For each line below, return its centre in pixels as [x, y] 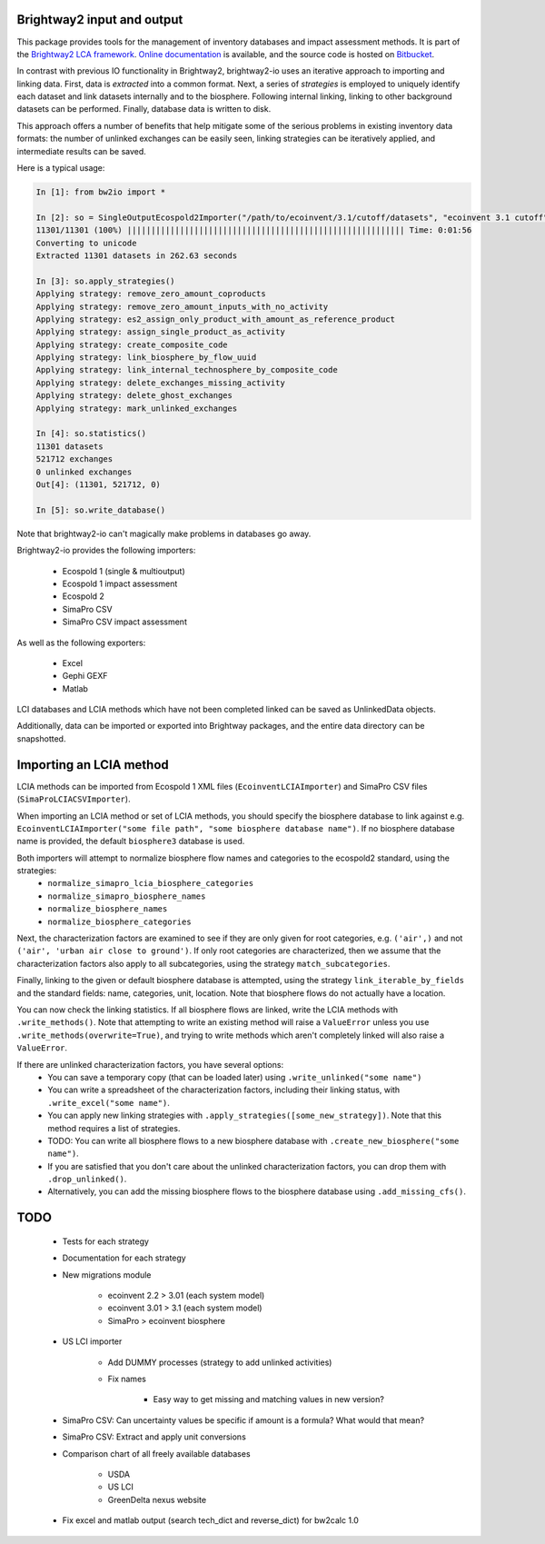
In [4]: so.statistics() [91, 433]
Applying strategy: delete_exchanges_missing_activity [160, 383]
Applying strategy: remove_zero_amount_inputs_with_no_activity [182, 306]
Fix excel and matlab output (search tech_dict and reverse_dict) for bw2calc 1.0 [210, 1520]
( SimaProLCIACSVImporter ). [74, 799]
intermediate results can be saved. [82, 151]
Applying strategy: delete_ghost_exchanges [134, 396]
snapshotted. [41, 738]
